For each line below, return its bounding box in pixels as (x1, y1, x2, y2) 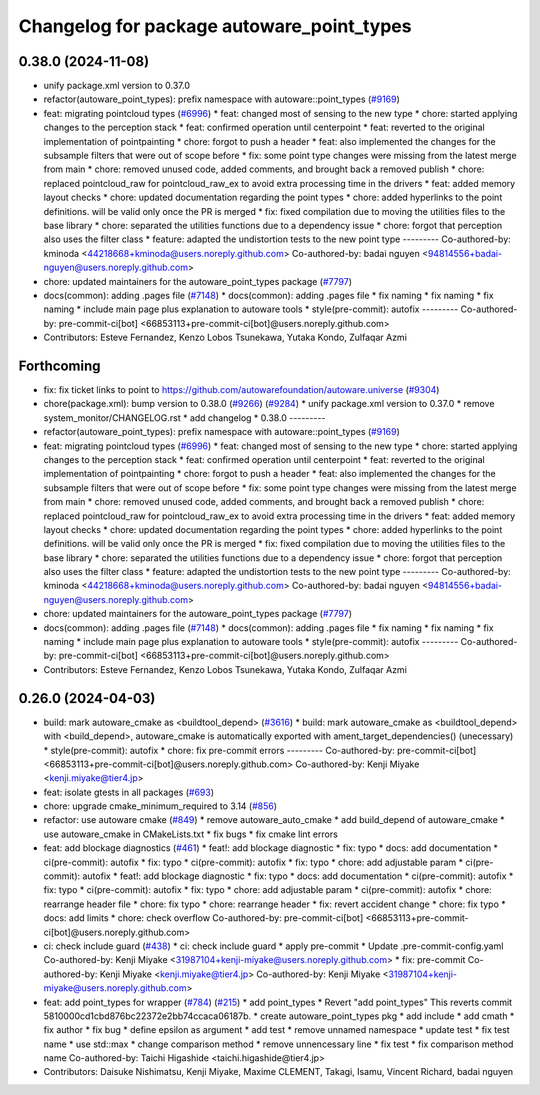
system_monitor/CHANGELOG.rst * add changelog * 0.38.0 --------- (43, 411, 326, 424)
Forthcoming (18, 357, 101, 374)
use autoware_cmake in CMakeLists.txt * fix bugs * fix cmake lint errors (43, 828, 339, 840)
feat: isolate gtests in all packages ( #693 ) (43, 786, 215, 798)
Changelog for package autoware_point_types (18, 15, 412, 37)
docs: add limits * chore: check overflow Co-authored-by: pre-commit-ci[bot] (43, 912, 364, 924)
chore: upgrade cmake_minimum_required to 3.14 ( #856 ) (43, 800, 278, 812)
